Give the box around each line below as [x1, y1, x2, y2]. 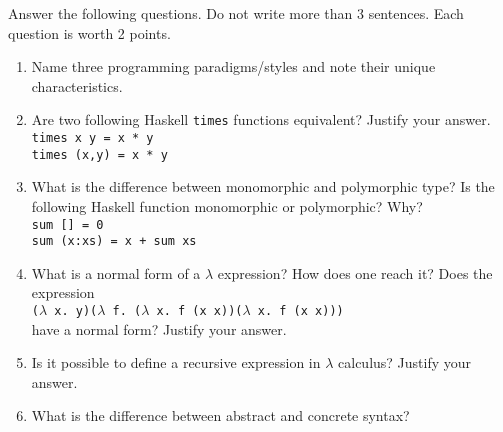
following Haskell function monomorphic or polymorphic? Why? [31, 195, 423, 216]
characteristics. [31, 75, 123, 96]
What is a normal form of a [31, 262, 201, 283]
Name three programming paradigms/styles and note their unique [31, 56, 436, 77]
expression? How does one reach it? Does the [217, 262, 493, 283]
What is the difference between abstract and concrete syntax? [31, 405, 410, 426]
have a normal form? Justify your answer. [31, 318, 287, 339]
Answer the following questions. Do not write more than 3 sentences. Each [8, 3, 464, 23]
